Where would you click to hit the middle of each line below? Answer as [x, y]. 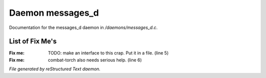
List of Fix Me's [33, 41]
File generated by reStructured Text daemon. [55, 69]
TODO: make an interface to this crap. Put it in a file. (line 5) [108, 53]
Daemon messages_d [54, 13]
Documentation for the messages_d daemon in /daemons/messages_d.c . [83, 27]
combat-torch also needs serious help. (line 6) [95, 60]
